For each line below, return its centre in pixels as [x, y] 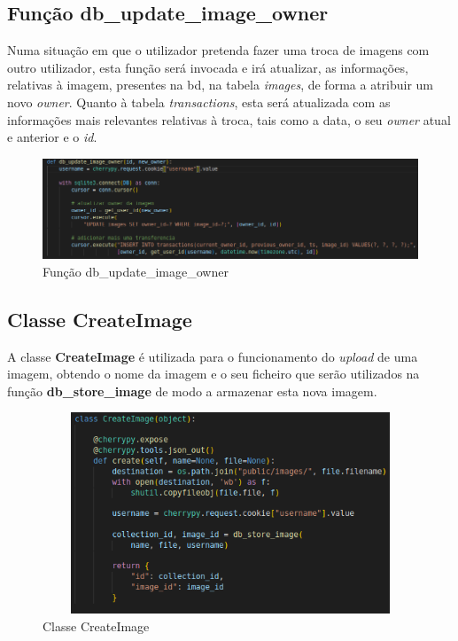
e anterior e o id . [52, 137]
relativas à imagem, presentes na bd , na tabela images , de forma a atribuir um [221, 85]
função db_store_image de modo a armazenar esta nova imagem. [192, 391]
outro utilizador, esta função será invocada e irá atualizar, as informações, [208, 67]
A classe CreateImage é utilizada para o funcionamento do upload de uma [213, 356]
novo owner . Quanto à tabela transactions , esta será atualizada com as [199, 102]
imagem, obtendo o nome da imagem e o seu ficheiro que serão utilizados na [213, 374]
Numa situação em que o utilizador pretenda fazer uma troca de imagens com [218, 50]
